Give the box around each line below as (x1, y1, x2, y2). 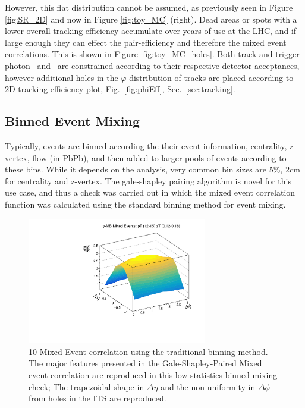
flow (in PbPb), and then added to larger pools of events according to (32, 151, 287, 164)
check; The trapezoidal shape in (29, 380, 144, 393)
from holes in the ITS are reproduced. (29, 392, 166, 404)
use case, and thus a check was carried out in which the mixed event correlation (5, 186, 295, 199)
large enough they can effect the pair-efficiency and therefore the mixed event (5, 36, 287, 48)
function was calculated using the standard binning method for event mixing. (5, 197, 286, 210)
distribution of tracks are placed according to (129, 71, 294, 83)
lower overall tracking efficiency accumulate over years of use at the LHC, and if (5, 24, 297, 37)
